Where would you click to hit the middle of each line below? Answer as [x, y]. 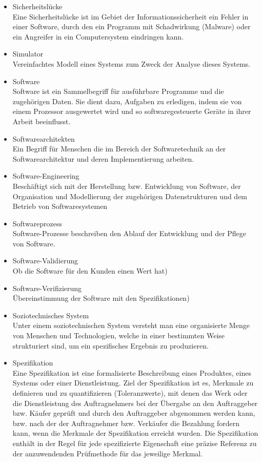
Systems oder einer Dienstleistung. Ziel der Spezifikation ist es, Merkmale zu [133, 383]
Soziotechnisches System [51, 315]
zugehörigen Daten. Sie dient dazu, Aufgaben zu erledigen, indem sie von [127, 101]
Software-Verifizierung [47, 288]
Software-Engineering [46, 176]
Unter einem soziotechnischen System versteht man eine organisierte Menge [131, 325]
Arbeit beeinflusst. [42, 121]
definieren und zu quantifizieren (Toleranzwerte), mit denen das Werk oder [130, 393]
